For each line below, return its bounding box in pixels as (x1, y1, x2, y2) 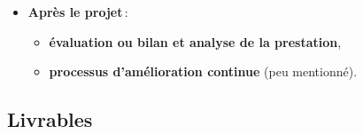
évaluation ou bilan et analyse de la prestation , (49, 32, 342, 51)
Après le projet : (27, 3, 128, 20)
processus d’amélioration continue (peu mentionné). (49, 62, 358, 81)
